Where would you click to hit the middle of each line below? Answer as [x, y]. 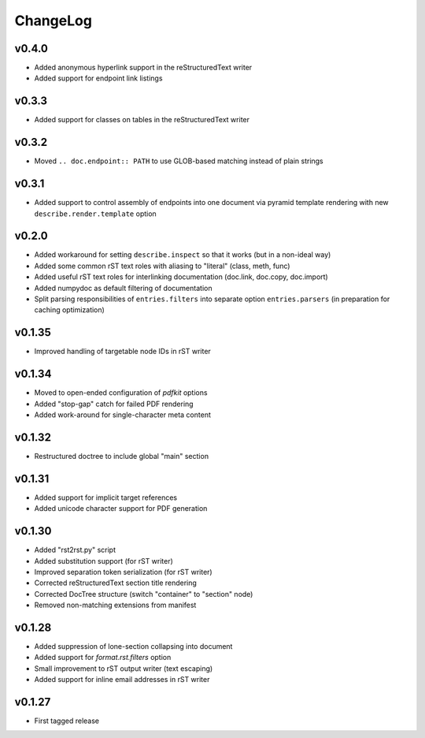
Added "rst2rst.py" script [75, 550]
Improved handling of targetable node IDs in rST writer [123, 352]
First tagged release [67, 721]
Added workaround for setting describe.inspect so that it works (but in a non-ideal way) [183, 255]
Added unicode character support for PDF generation [121, 509]
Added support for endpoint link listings [98, 78]
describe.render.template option [95, 214]
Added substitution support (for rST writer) [103, 561]
